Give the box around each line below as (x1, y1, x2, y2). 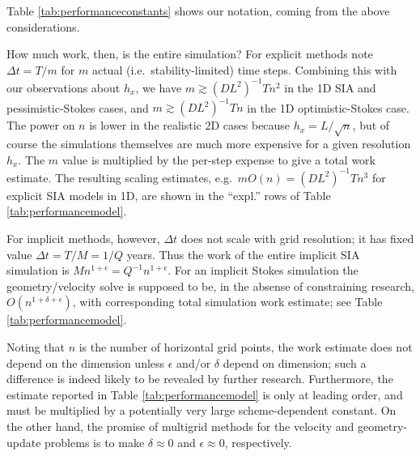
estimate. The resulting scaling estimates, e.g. (6, 168, 232, 185)
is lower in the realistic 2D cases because (89, 117, 291, 134)
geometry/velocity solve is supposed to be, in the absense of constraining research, (6, 277, 414, 294)
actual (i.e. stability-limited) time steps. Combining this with (91, 61, 397, 78)
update (6, 433, 41, 450)
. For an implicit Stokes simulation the (168, 262, 358, 279)
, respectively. (224, 433, 292, 450)
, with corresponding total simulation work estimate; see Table (72, 293, 383, 310)
